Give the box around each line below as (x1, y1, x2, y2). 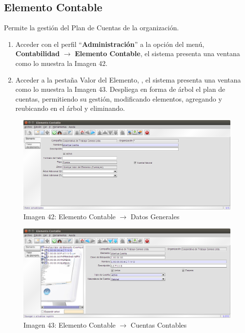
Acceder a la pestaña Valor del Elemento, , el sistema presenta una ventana (15, 74, 241, 84)
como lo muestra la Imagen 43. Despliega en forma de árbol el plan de (15, 84, 225, 94)
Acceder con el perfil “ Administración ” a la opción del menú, (15, 39, 204, 49)
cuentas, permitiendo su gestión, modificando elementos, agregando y (15, 93, 222, 104)
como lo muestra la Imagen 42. (15, 58, 108, 68)
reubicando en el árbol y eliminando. (15, 103, 125, 113)
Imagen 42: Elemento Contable (23, 211, 116, 221)
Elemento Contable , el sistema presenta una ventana (75, 48, 240, 59)
